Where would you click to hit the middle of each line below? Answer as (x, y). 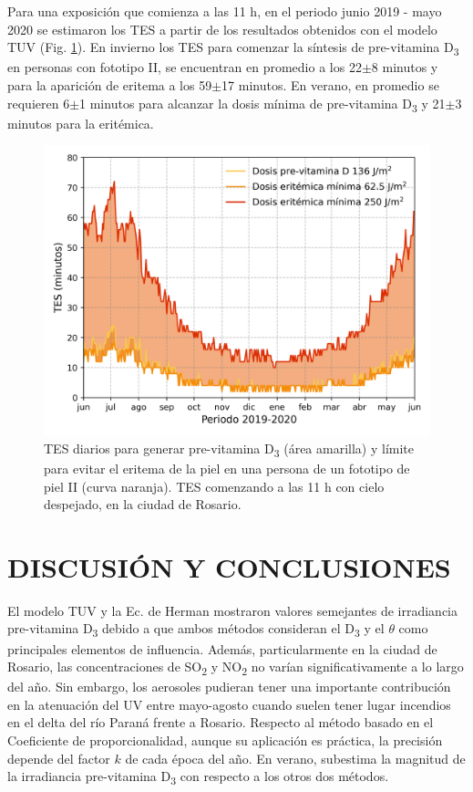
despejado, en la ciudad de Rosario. (143, 504)
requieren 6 (39, 103)
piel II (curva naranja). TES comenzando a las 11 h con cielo (214, 486)
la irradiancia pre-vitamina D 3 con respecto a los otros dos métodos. (198, 777)
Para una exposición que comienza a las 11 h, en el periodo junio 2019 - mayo (225, 11)
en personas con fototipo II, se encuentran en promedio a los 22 (185, 67)
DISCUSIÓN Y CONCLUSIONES (229, 566)
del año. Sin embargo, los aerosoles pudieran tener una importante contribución (229, 687)
